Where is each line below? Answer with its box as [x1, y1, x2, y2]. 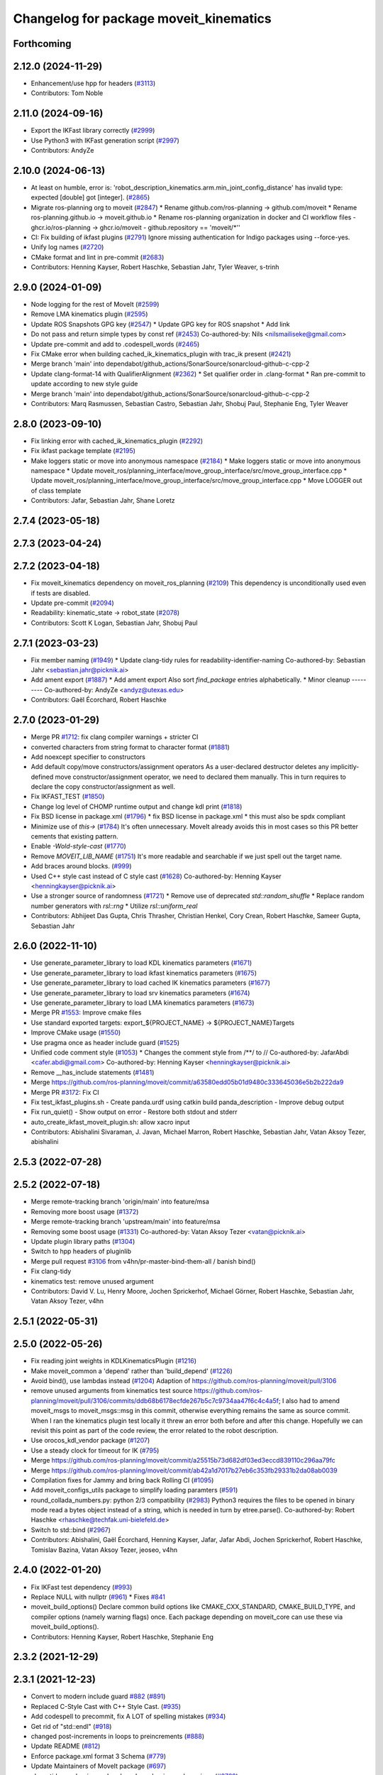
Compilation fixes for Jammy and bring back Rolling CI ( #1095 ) [30, 1475, 214, 1484]
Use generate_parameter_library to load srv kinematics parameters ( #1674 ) [30, 988, 250, 997]
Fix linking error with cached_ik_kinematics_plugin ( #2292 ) [30, 437, 204, 445]
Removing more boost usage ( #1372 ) [30, 1207, 139, 1216]
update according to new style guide [30, 380, 138, 388]
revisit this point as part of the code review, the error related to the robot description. [30, 1426, 279, 1434]
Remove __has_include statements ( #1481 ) [30, 1068, 155, 1076]
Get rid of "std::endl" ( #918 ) [30, 1722, 112, 1730]
